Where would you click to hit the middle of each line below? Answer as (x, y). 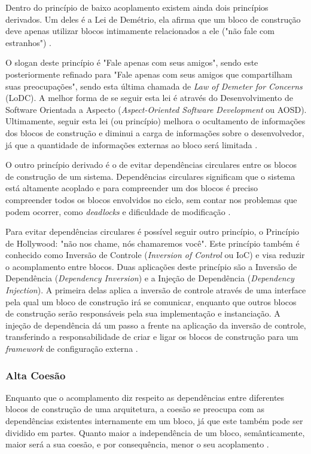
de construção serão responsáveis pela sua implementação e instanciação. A (143, 313)
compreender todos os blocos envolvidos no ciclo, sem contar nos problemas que (151, 199)
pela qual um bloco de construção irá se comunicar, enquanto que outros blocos (151, 301)
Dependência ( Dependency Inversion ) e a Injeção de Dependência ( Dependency (150, 278)
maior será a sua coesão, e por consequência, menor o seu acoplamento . (137, 444)
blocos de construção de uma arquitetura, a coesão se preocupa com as (135, 409)
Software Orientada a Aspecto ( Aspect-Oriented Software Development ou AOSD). (156, 109)
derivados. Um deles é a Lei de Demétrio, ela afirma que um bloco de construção (153, 19)
